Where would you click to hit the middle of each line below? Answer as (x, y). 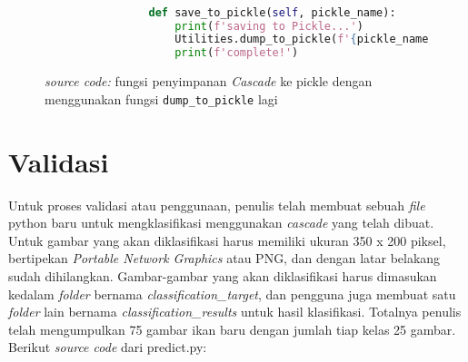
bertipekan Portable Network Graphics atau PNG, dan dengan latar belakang (224, 258)
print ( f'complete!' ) (237, 53)
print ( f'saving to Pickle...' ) (269, 26)
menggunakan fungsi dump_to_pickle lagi (161, 98)
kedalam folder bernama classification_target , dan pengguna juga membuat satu (232, 294)
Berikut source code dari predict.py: (108, 347)
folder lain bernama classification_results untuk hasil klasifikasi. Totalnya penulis (235, 312)
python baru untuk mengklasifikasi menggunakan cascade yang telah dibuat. (221, 223)
